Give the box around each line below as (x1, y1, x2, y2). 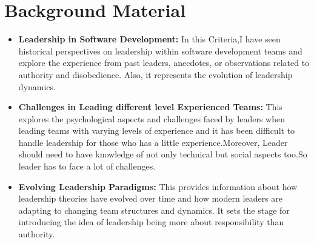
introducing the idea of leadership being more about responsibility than (18, 216, 284, 228)
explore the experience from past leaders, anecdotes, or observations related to (18, 56, 310, 69)
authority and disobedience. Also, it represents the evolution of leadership (18, 68, 293, 81)
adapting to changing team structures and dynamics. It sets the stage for (18, 203, 290, 216)
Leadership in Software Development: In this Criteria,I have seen (18, 33, 281, 45)
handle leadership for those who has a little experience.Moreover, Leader (18, 136, 288, 148)
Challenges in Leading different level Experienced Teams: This (18, 101, 282, 113)
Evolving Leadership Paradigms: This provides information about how (18, 180, 298, 193)
